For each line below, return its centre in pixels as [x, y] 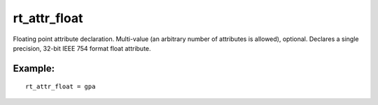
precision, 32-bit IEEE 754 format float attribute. [82, 48]
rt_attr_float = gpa [61, 87]
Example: [34, 68]
